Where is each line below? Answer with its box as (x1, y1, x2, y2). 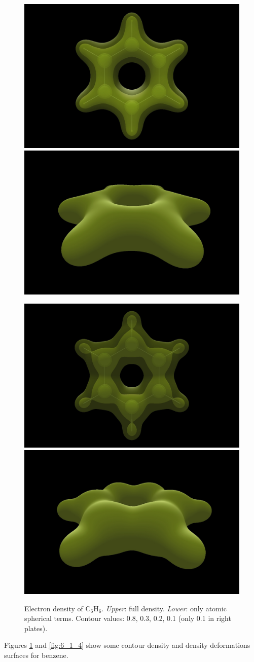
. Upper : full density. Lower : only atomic (101, 603, 227, 613)
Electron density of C (24, 603, 91, 613)
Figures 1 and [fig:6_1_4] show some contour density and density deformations (4, 640, 250, 650)
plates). (24, 622, 48, 633)
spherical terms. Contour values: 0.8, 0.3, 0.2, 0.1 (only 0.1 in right (24, 613, 231, 623)
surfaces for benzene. (4, 649, 68, 660)
